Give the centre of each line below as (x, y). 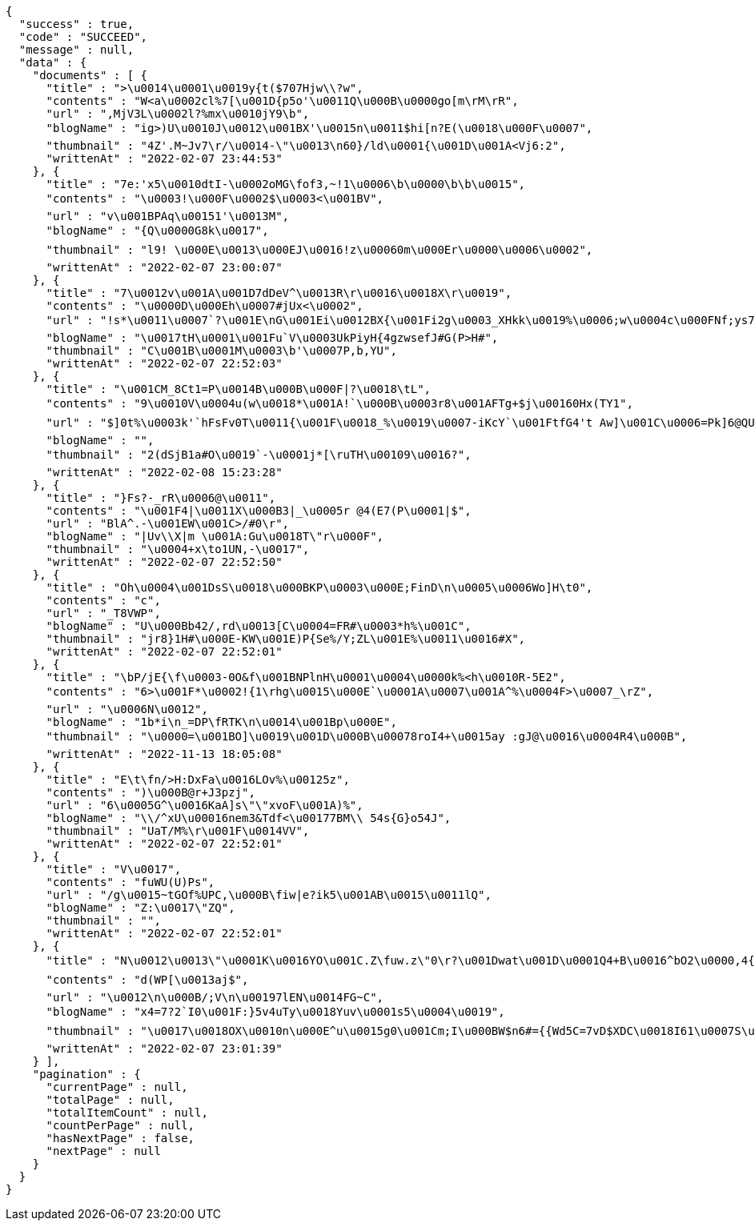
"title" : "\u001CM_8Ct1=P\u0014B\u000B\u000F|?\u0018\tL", (239, 389)
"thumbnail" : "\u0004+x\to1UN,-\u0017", (178, 549)
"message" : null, (76, 50)
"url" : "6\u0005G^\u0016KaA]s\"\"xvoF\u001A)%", (205, 805)
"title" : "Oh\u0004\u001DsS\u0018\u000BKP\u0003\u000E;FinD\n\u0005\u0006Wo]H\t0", (319, 587)
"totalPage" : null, (110, 1100)
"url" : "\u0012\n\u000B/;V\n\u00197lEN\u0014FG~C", (215, 997)
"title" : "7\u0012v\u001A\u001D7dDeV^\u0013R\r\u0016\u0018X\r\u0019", (279, 293)
